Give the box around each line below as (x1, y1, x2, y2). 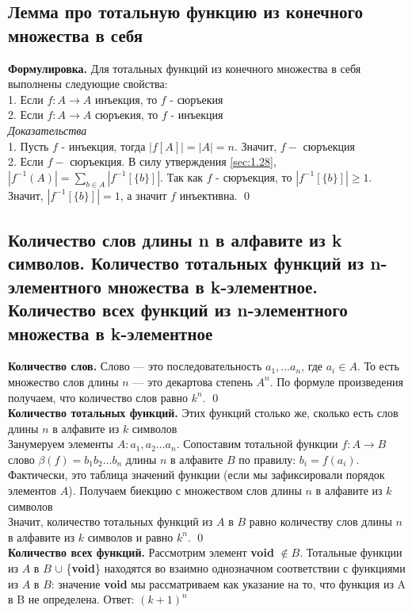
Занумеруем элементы (8, 435, 114, 452)
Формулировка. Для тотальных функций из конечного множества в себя (8, 59, 361, 76)
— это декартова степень (132, 373, 253, 389)
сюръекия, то (94, 106, 158, 123)
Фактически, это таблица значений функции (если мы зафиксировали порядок (8, 466, 385, 483)
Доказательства (8, 121, 87, 138)
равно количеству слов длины (249, 513, 392, 530)
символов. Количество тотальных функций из (8, 251, 364, 275)
